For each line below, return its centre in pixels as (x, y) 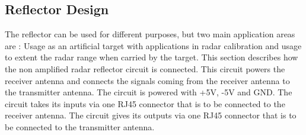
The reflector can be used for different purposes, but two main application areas (150, 34)
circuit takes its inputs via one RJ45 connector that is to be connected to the (145, 103)
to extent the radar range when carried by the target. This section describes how (152, 57)
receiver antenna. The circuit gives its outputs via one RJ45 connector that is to (151, 115)
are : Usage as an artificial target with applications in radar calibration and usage (153, 45)
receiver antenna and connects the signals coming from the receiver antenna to (147, 80)
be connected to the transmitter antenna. (80, 126)
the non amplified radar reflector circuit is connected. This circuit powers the (145, 68)
